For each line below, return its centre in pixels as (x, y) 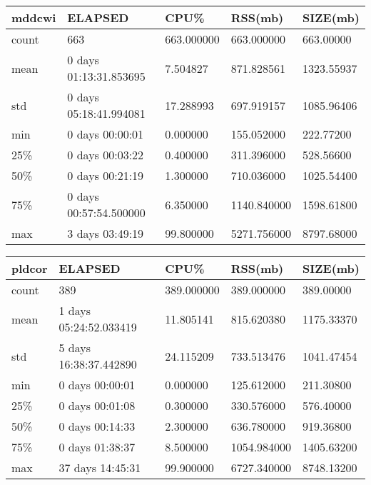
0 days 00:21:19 (106, 175)
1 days (75, 310)
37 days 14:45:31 (100, 467)
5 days (75, 347)
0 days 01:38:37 (97, 447)
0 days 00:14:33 (97, 426)
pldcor (30, 268)
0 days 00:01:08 (97, 405)
